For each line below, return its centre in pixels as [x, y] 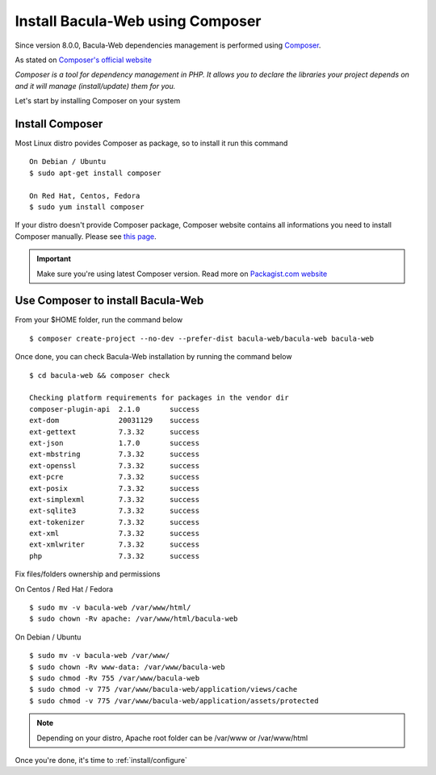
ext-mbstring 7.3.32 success [115, 455]
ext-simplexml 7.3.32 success [115, 499]
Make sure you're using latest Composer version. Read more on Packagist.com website [182, 274]
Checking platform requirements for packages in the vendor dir [159, 398]
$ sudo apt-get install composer [95, 173]
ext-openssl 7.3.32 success [115, 465]
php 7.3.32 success [115, 556]
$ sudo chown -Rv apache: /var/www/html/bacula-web [134, 619]
